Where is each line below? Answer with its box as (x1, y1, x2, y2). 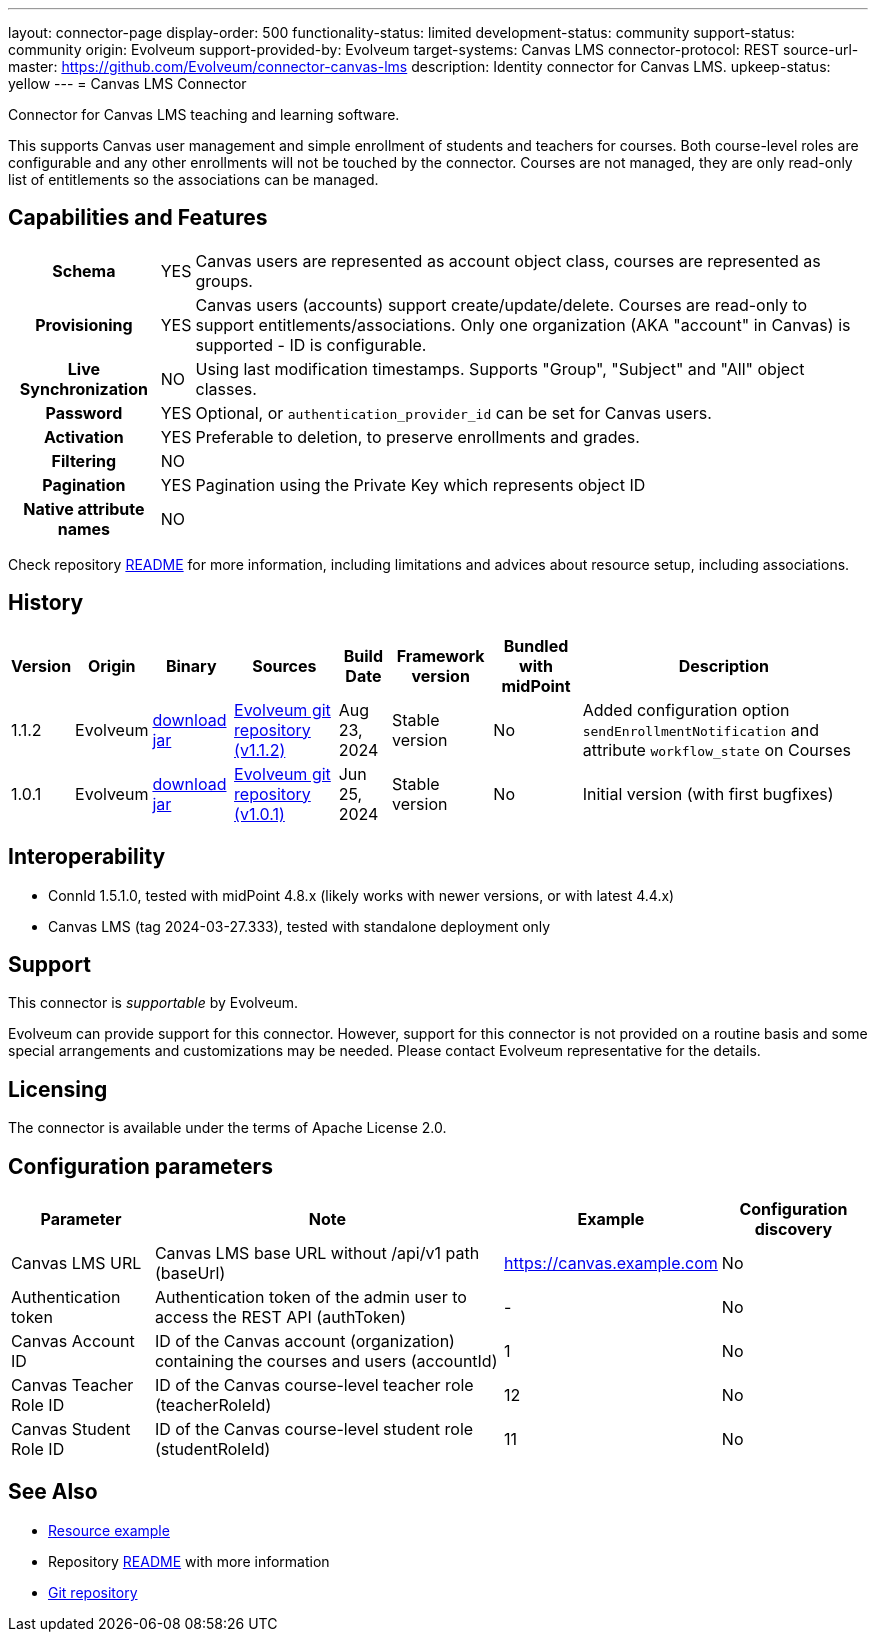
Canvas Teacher (11, 1375, 134, 1396)
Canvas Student (11, 1419, 131, 1440)
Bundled (503, 635, 569, 656)
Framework (396, 645, 485, 666)
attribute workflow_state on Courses (582, 739, 851, 760)
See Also (8, 1479, 98, 1505)
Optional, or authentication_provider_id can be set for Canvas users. (195, 402, 712, 423)
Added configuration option (582, 699, 790, 720)
